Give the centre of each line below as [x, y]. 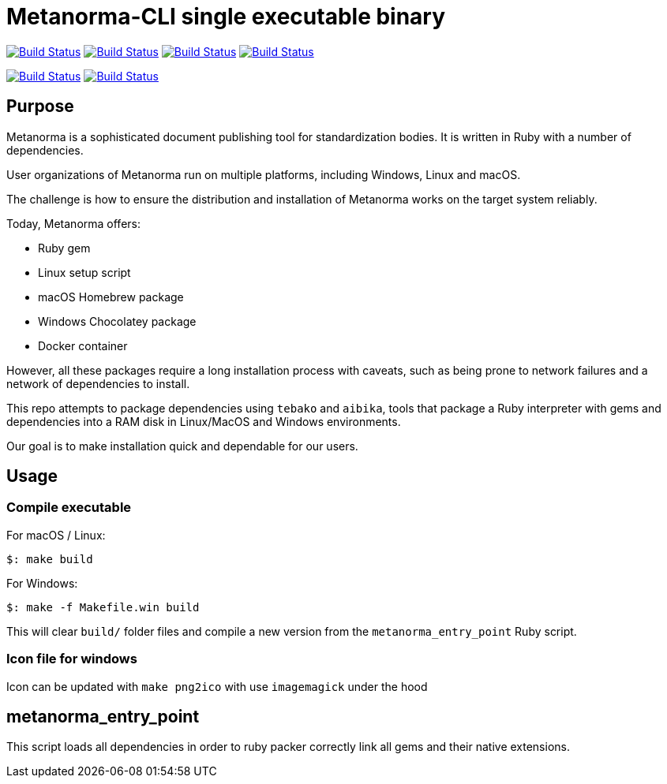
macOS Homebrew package [111, 297]
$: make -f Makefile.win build [103, 607]
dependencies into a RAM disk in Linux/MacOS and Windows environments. [204, 421]
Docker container [83, 345]
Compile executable [69, 508]
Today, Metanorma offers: [73, 223]
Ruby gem [64, 248]
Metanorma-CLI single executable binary [226, 17]
